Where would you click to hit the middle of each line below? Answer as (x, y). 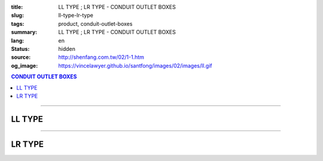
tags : (18, 23)
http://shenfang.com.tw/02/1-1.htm (101, 57)
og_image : (25, 65)
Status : (20, 48)
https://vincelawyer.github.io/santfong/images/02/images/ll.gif (135, 65)
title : (17, 7)
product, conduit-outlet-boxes (95, 23)
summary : (24, 32)
